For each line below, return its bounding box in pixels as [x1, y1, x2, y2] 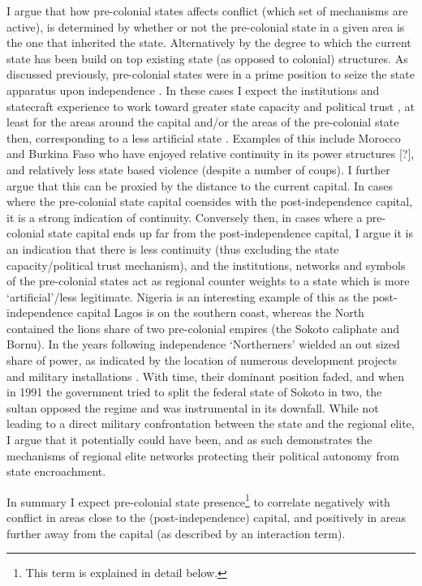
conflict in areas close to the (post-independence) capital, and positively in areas [6, 509, 407, 526]
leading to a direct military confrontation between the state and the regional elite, [6, 415, 415, 432]
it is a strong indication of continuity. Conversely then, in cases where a [6, 208, 363, 225]
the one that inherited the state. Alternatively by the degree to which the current [6, 34, 411, 51]
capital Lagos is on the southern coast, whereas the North [76, 304, 364, 321]
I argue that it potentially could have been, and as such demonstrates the [6, 431, 372, 448]
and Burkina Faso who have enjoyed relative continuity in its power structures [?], [6, 145, 415, 162]
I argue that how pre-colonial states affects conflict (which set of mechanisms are [6, 2, 408, 19]
